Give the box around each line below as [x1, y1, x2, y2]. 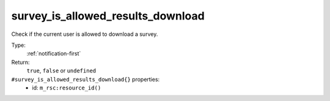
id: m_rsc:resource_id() [32, 84, 101, 91]
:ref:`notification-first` [26, 50, 81, 57]
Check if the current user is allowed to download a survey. [11, 30, 158, 38]
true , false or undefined [26, 67, 97, 74]
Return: [11, 58, 30, 66]
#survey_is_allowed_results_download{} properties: [11, 75, 160, 83]
